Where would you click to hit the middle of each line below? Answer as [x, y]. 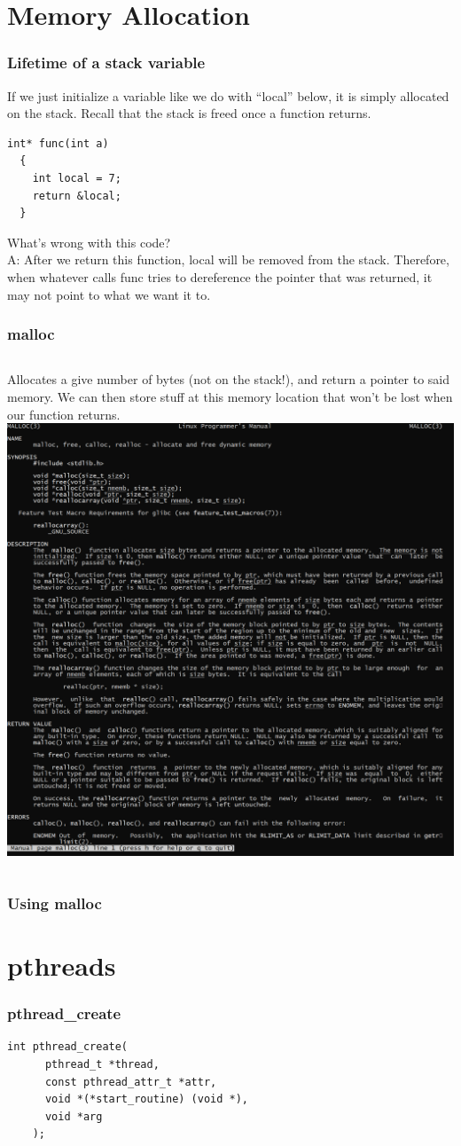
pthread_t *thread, [102, 1064]
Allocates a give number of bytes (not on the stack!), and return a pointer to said [229, 379]
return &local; [77, 196]
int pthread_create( [68, 1047]
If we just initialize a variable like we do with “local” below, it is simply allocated [228, 95]
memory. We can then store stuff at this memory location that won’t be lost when [230, 396]
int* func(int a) [58, 143]
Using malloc [55, 903]
